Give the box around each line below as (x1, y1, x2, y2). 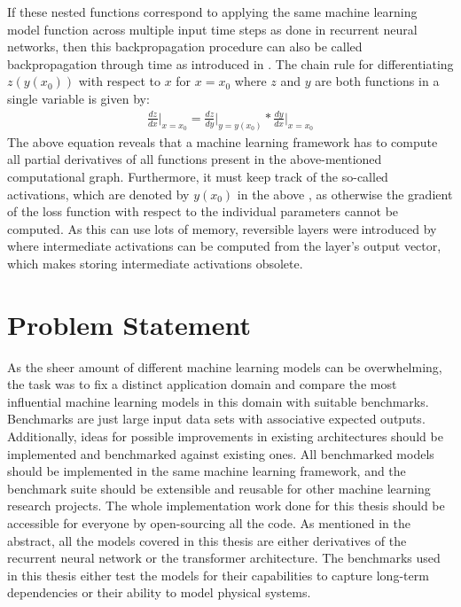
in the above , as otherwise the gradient (237, 184, 453, 203)
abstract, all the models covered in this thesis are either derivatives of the (7, 531, 407, 549)
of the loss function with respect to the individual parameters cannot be (7, 202, 399, 221)
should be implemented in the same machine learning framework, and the (7, 462, 406, 480)
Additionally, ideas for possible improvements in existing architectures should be (7, 427, 443, 446)
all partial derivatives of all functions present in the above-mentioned (7, 150, 382, 168)
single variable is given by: (7, 89, 150, 107)
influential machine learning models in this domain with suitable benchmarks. (7, 392, 429, 410)
